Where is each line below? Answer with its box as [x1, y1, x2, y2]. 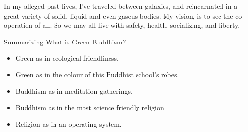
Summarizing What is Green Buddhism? [4, 36, 126, 46]
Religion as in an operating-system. [15, 118, 122, 129]
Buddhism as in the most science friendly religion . [15, 102, 166, 112]
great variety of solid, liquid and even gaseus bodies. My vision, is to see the [4, 10, 233, 21]
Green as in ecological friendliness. [15, 53, 119, 63]
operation [4, 20, 33, 30]
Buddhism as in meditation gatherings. [15, 86, 133, 96]
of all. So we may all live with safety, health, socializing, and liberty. [34, 20, 240, 30]
